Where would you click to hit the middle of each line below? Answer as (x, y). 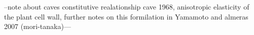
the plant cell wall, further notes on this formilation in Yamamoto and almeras (126, 16)
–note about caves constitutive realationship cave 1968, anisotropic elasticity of (127, 6)
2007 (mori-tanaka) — (38, 26)
